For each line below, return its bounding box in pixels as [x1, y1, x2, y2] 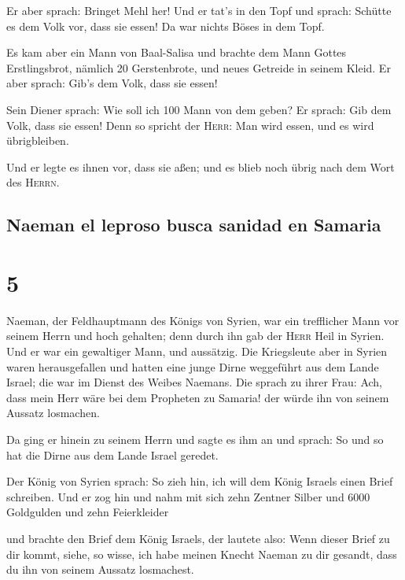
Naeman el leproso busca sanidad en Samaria [6, 212, 381, 237]
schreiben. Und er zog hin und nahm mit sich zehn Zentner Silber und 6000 [6, 488, 370, 504]
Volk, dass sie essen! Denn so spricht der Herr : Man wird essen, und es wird [6, 116, 374, 133]
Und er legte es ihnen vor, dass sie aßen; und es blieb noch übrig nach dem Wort [6, 158, 395, 175]
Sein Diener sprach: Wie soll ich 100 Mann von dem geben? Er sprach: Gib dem [6, 101, 392, 117]
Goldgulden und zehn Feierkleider [6, 504, 169, 520]
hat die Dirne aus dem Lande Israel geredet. [6, 446, 219, 463]
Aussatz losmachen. [6, 405, 100, 421]
